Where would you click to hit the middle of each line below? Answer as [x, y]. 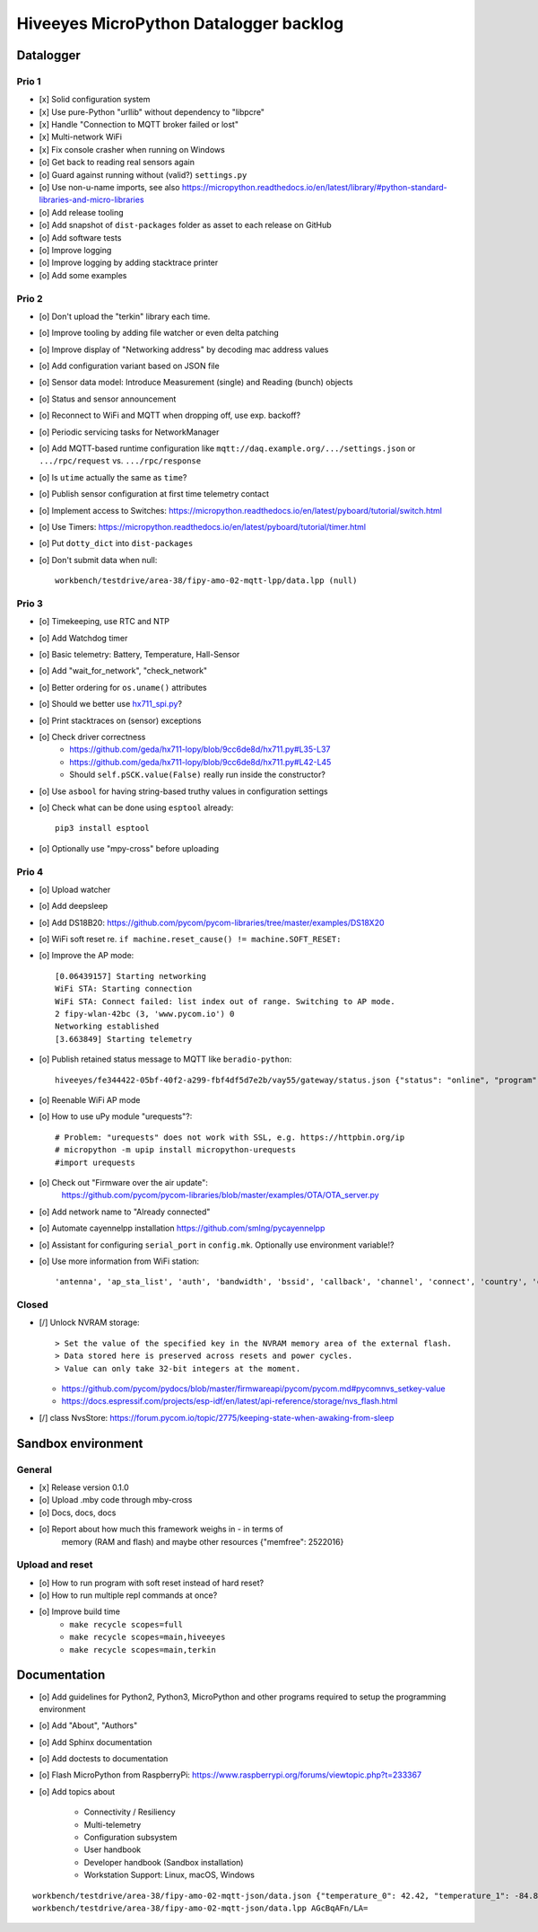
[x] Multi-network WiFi [81, 137]
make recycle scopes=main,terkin [143, 1650]
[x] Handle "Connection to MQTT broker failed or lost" [139, 125]
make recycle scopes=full [126, 1624]
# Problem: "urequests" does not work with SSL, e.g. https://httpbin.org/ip [230, 1137]
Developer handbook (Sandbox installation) [164, 1862]
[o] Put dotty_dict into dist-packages [116, 543]
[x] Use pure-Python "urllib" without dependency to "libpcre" [152, 111]
